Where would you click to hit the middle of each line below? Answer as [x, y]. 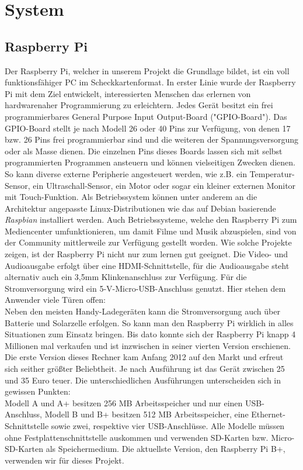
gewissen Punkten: [38, 391]
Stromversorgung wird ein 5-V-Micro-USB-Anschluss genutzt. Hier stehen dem [145, 288]
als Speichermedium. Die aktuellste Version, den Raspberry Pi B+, [166, 449]
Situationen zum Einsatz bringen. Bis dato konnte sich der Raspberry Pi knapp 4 [150, 334]
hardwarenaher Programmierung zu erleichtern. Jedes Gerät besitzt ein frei [139, 105]
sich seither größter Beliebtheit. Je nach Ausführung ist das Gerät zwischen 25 [145, 369]
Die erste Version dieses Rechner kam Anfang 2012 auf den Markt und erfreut [144, 357]
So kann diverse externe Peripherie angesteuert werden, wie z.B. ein [126, 173]
